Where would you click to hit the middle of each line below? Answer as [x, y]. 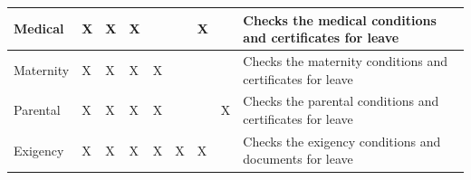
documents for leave [298, 159]
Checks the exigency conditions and [342, 141]
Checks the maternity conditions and [346, 60]
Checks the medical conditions [340, 19]
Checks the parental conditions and [341, 101]
